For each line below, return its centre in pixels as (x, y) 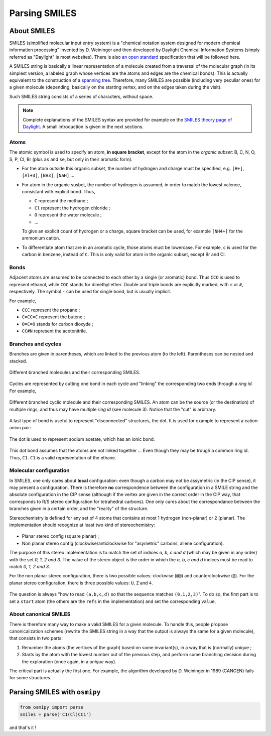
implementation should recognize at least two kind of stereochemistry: (82, 525)
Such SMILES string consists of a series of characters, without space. (81, 96)
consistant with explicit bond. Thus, (58, 192)
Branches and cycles (35, 344)
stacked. (18, 361)
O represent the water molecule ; (68, 215)
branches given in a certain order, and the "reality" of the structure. (79, 509)
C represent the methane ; (61, 201)
